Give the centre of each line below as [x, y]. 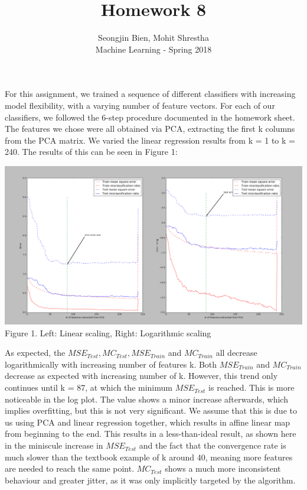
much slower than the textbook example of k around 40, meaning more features [149, 457]
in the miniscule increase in [54, 445]
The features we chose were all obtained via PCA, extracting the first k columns [150, 129]
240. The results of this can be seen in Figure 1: [91, 152]
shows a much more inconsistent [223, 468]
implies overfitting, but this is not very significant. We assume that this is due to [151, 411]
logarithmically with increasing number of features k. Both [111, 364]
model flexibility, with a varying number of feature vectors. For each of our [140, 105]
